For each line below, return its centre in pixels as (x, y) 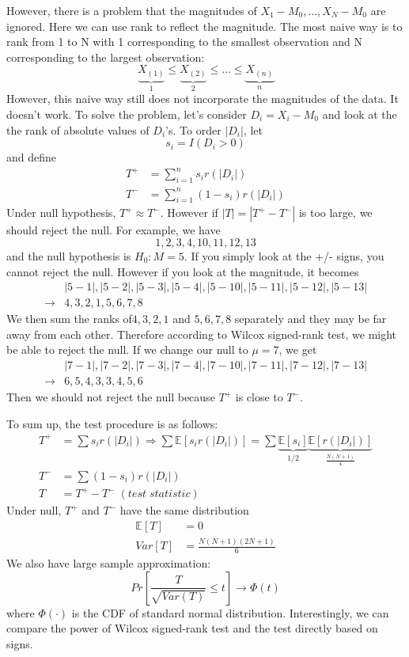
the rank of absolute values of (78, 129)
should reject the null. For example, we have (114, 230)
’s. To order (193, 129)
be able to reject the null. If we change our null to (127, 349)
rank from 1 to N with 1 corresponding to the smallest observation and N (185, 42)
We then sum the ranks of (69, 319)
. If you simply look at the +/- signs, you (284, 255)
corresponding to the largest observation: (106, 57)
